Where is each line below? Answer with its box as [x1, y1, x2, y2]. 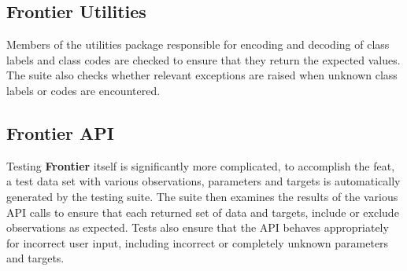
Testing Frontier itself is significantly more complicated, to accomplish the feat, [6, 157, 395, 174]
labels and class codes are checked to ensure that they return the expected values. [6, 51, 401, 68]
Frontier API [6, 120, 115, 145]
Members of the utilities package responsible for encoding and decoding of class [6, 36, 390, 53]
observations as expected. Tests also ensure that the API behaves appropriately [6, 219, 389, 236]
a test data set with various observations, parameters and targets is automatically [6, 173, 401, 189]
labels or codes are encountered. [6, 82, 161, 98]
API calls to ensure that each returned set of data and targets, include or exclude [6, 203, 399, 220]
